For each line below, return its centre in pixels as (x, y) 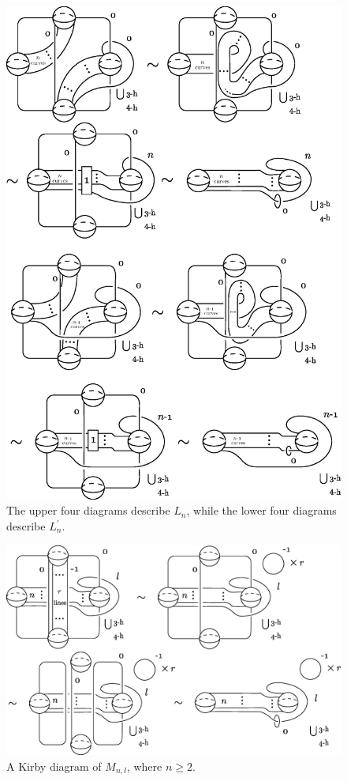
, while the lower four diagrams (261, 510)
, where (144, 766)
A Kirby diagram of (54, 766)
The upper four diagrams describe (88, 510)
